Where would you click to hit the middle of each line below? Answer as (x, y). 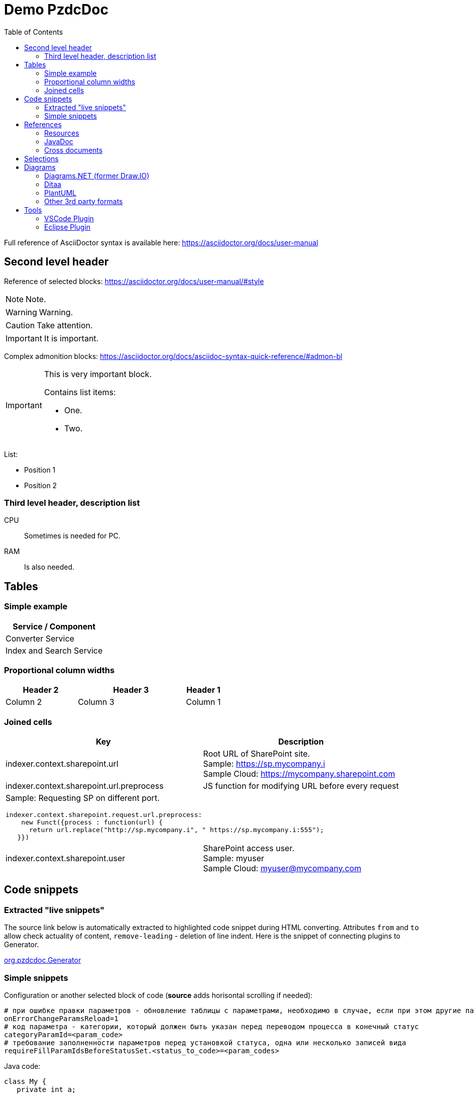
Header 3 (131, 690)
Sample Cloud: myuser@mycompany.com (282, 869)
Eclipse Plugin (68, 227)
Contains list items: (80, 392)
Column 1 (203, 702)
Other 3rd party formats (84, 201)
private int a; (46, 1090)
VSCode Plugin (69, 218)
